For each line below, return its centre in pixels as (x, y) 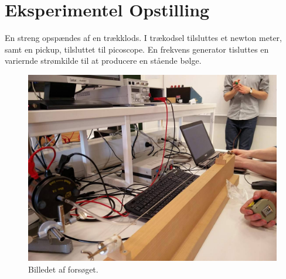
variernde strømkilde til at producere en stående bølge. (103, 61)
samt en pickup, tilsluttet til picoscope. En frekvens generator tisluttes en (137, 49)
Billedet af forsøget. (63, 269)
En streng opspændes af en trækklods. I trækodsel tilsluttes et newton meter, (143, 38)
